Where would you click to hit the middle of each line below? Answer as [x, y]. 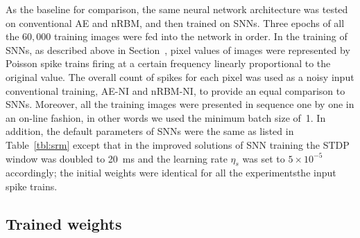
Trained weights [64, 223]
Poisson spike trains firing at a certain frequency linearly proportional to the [168, 63]
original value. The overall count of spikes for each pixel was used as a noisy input [180, 76]
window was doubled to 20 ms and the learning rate [117, 158]
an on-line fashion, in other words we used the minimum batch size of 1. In [166, 117]
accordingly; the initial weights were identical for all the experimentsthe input [171, 173]
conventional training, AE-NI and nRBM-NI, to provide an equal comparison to [175, 90]
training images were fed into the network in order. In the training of [201, 36]
